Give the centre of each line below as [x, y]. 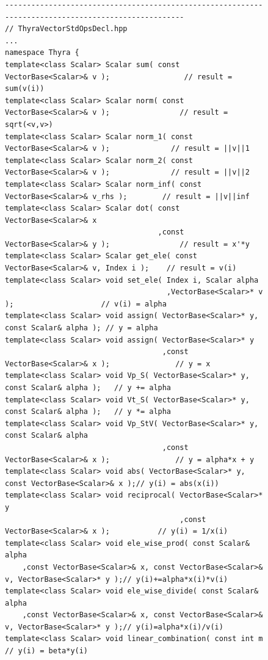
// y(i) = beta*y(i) [47, 651]
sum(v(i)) [25, 89]
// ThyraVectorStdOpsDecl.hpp [66, 29]
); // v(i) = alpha [86, 304]
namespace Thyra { [42, 53]
